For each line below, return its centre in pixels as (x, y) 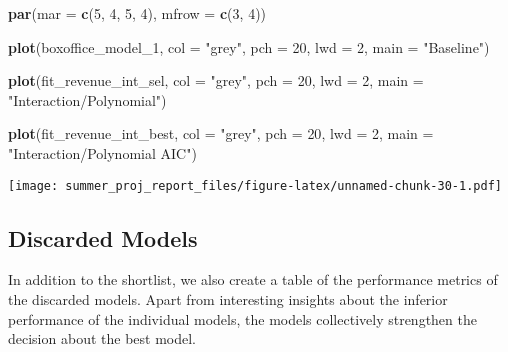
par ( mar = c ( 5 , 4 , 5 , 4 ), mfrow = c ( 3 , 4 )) (137, 13)
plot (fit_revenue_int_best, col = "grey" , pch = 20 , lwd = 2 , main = (221, 133)
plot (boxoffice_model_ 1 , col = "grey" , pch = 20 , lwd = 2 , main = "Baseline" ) (249, 46)
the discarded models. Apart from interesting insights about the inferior (228, 299)
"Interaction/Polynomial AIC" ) (102, 152)
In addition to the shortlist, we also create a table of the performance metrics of (253, 279)
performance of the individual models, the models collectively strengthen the (242, 318)
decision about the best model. (102, 338)
